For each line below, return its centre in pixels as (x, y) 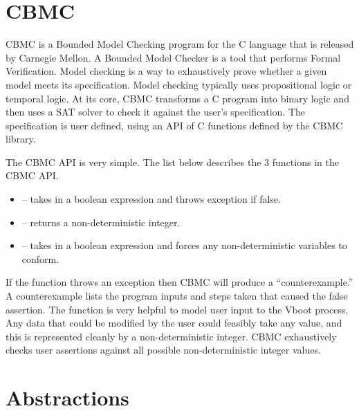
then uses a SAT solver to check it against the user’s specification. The (156, 112)
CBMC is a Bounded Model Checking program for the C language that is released (180, 44)
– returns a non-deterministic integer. (101, 222)
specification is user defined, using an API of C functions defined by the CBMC (174, 125)
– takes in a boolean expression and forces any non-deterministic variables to (184, 245)
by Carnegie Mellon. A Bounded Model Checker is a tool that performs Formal (173, 57)
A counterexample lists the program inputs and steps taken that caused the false (177, 296)
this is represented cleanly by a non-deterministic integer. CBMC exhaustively (171, 336)
